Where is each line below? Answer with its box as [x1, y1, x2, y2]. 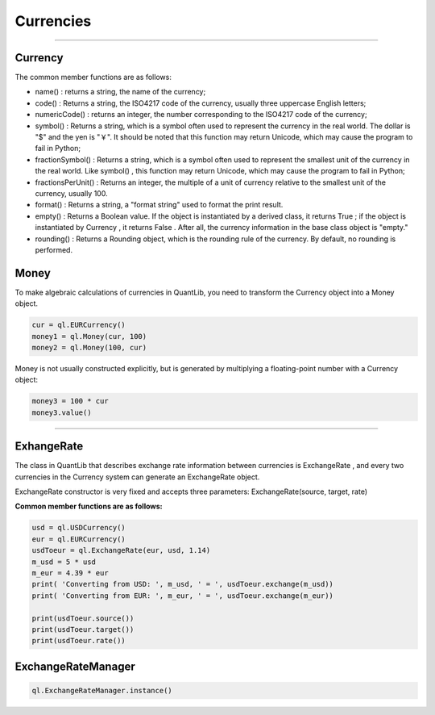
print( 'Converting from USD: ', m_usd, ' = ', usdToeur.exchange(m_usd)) [31, 579, 334, 589]
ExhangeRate [14, 440, 84, 454]
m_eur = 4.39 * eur [31, 568, 109, 577]
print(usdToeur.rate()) [31, 636, 126, 646]
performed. [35, 245, 72, 254]
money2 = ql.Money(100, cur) [31, 343, 147, 352]
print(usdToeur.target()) [31, 625, 135, 633]
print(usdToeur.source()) [31, 613, 135, 623]
